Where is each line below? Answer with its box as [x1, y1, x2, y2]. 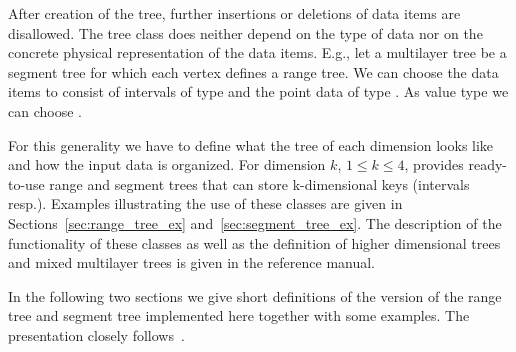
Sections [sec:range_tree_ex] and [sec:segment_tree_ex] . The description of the [8, 212, 502, 233]
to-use [8, 173, 45, 194]
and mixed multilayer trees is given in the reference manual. [8, 252, 376, 273]
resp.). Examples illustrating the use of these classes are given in [8, 193, 403, 214]
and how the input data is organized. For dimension [8, 154, 326, 175]
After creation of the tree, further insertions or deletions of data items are [8, 3, 461, 23]
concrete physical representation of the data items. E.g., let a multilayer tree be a [8, 42, 507, 63]
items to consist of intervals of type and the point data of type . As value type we [8, 81, 509, 102]
